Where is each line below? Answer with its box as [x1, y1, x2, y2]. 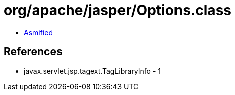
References [4, 45, 63, 58]
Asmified [24, 28, 53, 37]
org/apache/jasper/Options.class [4, 2, 231, 19]
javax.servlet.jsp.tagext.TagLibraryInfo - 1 [24, 66, 161, 75]
